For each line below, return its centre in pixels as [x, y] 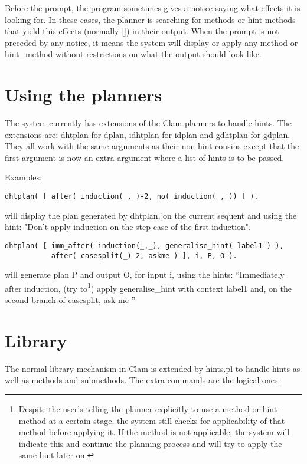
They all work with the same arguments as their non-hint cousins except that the [152, 146]
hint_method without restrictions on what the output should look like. [133, 54]
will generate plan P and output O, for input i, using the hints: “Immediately [145, 274]
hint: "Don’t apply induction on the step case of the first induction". [128, 227]
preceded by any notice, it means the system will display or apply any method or [151, 42]
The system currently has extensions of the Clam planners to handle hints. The [148, 123]
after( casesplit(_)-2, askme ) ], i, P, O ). [144, 256]
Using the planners [84, 95]
